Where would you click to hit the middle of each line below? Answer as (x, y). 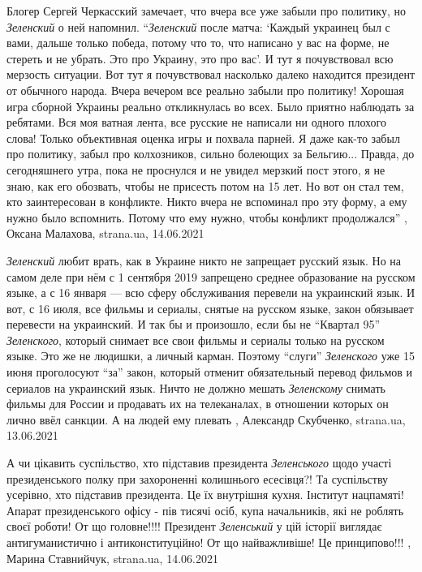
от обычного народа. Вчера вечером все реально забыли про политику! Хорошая (205, 90)
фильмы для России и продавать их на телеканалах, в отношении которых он (198, 404)
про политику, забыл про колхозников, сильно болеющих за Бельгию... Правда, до (211, 154)
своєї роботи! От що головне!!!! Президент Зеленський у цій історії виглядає (194, 526)
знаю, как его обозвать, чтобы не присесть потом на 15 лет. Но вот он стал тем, (205, 185)
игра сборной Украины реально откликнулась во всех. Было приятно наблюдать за (211, 106)
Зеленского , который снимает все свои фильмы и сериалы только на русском (196, 340)
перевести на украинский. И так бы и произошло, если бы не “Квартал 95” (194, 324)
